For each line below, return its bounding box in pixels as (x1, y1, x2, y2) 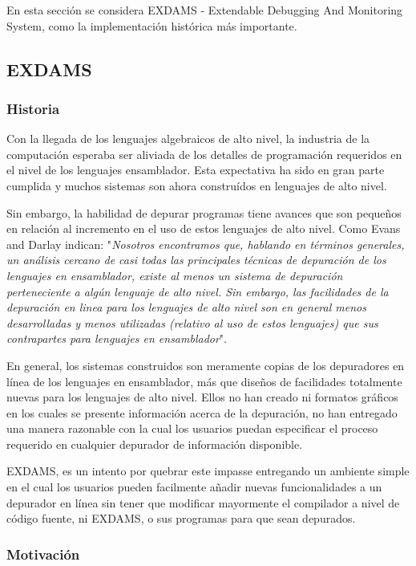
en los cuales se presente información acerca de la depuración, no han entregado (6, 404, 398, 421)
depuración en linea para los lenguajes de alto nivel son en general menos (6, 299, 366, 316)
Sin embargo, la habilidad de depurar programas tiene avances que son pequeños (6, 204, 402, 221)
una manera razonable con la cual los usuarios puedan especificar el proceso (6, 420, 378, 437)
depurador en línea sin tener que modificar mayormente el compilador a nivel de (6, 494, 400, 511)
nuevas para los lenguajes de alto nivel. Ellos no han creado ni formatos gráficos (6, 389, 398, 405)
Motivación (6, 544, 80, 564)
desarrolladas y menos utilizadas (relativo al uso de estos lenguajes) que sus (6, 314, 378, 331)
